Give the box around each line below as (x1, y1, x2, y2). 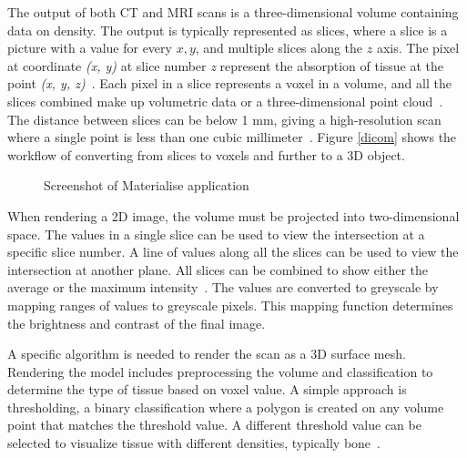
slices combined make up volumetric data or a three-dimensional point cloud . (7, 91, 443, 110)
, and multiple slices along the (195, 38, 363, 57)
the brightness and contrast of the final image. (7, 313, 266, 332)
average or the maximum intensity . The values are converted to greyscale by (7, 278, 439, 297)
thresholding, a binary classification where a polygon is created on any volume (7, 397, 444, 416)
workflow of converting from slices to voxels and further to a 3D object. (7, 145, 405, 164)
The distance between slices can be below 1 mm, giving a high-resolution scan (7, 109, 442, 128)
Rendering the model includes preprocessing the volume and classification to (7, 361, 433, 381)
